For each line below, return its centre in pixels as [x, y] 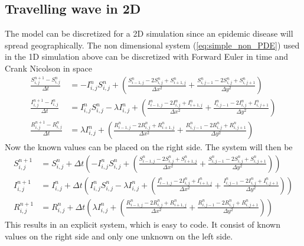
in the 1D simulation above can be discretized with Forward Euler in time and [147, 56]
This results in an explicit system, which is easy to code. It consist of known [143, 224]
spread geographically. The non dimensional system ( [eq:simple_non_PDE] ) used [152, 45]
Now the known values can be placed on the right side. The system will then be [149, 147]
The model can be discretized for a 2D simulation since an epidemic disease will [149, 33]
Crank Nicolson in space [48, 68]
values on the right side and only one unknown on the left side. [119, 236]
